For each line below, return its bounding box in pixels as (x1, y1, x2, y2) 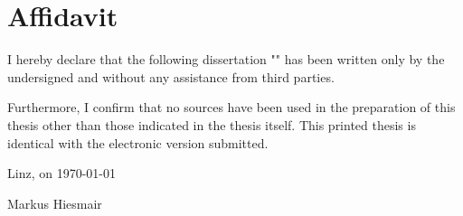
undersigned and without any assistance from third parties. (7, 67, 335, 86)
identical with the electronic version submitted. (7, 133, 269, 152)
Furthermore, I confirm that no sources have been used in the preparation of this (7, 98, 456, 117)
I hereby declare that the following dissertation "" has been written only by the (7, 50, 445, 69)
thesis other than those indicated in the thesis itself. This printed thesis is (7, 115, 416, 134)
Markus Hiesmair (7, 193, 102, 212)
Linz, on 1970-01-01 (7, 164, 116, 183)
